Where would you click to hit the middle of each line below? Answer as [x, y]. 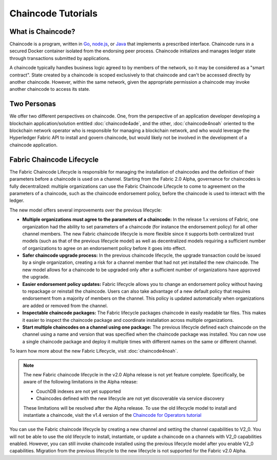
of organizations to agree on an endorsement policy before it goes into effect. [104, 248]
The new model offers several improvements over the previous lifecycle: [86, 210]
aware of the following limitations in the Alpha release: [81, 382]
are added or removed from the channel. [65, 305]
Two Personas [33, 104]
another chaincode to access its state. [50, 89]
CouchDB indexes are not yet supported [78, 391]
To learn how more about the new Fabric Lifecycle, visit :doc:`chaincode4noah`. [94, 351]
